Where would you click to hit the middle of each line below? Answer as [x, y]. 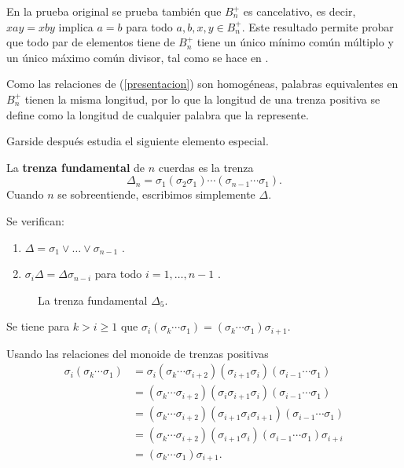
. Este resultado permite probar [318, 26]
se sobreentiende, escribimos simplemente [156, 194]
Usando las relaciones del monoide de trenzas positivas [138, 353]
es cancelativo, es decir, [299, 11]
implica [76, 26]
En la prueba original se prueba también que [114, 11]
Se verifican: [35, 220]
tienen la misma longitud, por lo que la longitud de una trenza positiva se [202, 99]
